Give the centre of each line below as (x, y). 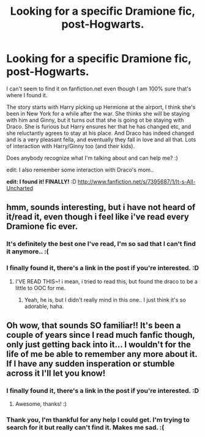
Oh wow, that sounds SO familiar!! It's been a (94, 325)
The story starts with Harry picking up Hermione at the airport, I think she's (101, 107)
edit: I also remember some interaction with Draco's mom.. (80, 170)
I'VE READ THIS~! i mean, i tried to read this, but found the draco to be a (106, 281)
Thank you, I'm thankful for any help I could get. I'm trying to (98, 420)
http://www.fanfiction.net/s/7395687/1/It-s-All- (136, 181)
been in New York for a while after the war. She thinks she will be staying (98, 113)
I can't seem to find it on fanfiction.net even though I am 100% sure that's (99, 88)
